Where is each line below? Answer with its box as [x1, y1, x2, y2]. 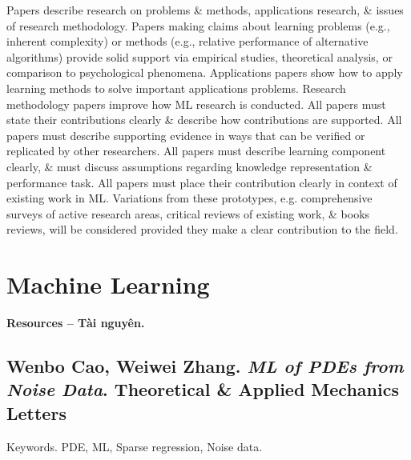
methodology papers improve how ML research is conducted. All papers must [6, 95, 386, 112]
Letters [6, 400, 66, 425]
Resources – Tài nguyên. [6, 314, 145, 331]
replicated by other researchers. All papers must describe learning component [6, 142, 386, 159]
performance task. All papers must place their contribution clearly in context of [6, 174, 397, 190]
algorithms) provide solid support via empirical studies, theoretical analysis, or [6, 48, 393, 65]
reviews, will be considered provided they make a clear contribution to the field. [6, 221, 398, 238]
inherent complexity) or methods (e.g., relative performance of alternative [6, 33, 369, 50]
